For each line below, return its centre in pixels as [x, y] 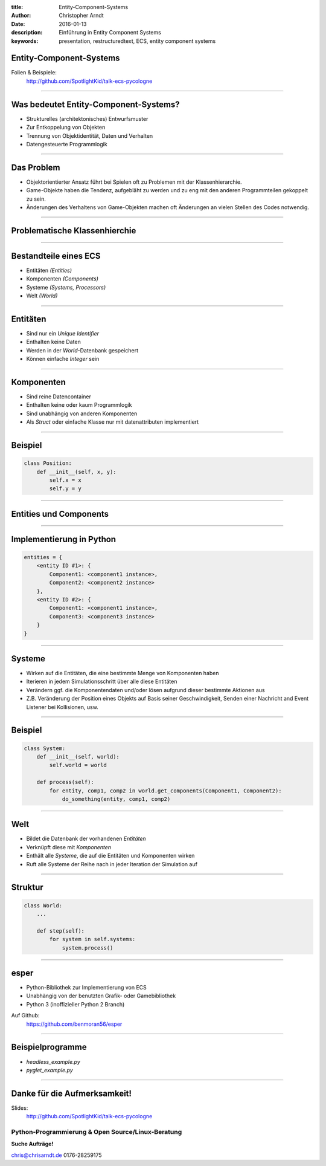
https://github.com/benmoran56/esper [74, 1024]
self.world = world [78, 765]
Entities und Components [60, 514]
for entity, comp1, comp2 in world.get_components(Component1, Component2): [165, 791]
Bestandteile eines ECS [56, 256]
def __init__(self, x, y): [77, 472]
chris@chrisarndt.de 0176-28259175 [56, 1155]
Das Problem [36, 167]
